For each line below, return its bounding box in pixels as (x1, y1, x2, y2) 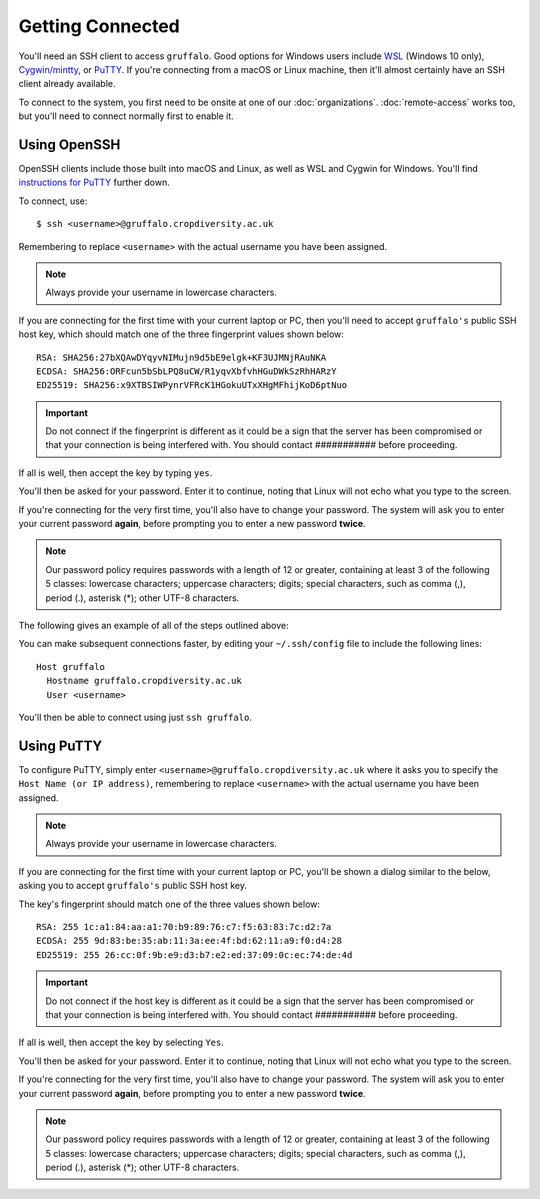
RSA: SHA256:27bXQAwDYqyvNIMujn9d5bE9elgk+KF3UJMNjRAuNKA (36, 351, 327, 363)
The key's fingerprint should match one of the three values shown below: (18, 898, 320, 910)
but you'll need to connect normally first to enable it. (18, 110, 234, 122)
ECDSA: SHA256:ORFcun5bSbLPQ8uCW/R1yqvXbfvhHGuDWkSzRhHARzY (36, 365, 337, 377)
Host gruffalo (36, 661, 105, 672)
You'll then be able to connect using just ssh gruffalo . (18, 711, 252, 723)
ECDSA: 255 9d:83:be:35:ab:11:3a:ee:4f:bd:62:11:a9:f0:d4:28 (36, 935, 342, 947)
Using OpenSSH (18, 136, 121, 153)
